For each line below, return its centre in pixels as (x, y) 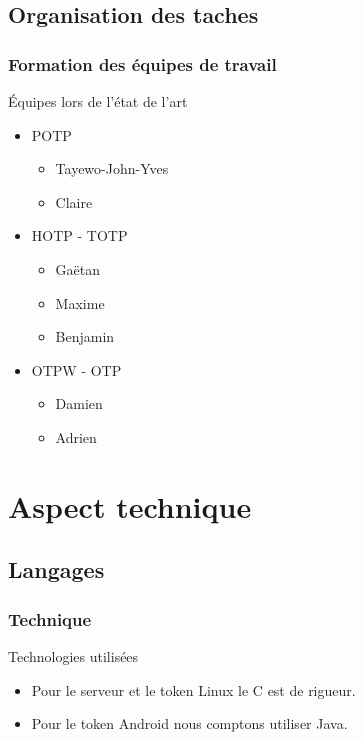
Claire (74, 201)
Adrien (76, 436)
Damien (79, 403)
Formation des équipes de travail (142, 63)
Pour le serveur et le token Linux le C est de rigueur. (193, 689)
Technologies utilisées (73, 655)
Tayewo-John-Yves (112, 168)
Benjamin (85, 336)
